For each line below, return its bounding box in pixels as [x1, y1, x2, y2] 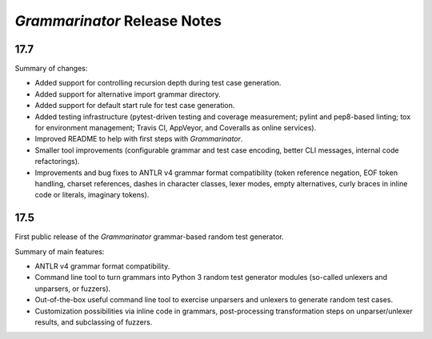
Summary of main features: [14, 246, 105, 256]
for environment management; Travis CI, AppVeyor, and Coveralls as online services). [34, 123, 317, 133]
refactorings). [34, 157, 80, 166]
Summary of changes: [14, 64, 88, 74]
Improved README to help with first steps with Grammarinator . [34, 134, 243, 144]
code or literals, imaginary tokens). [34, 190, 150, 200]
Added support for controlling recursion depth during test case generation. [34, 78, 282, 88]
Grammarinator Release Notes [14, 12, 222, 30]
